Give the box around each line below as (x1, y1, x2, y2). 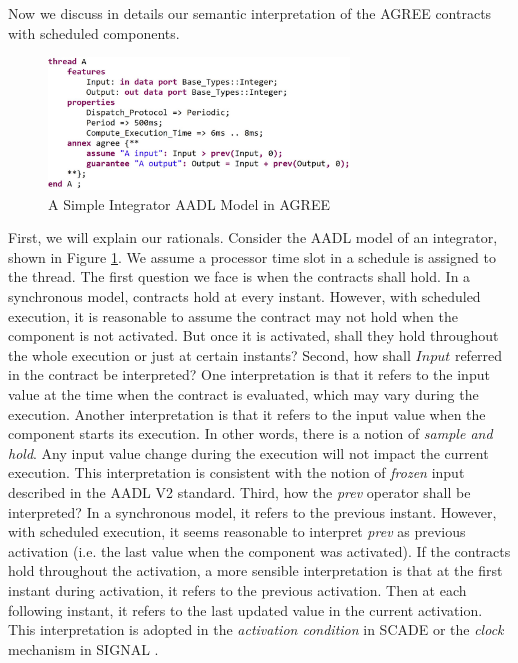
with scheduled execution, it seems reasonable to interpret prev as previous (8, 521, 466, 542)
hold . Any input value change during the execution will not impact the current (8, 442, 489, 463)
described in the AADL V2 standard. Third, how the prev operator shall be (8, 481, 471, 502)
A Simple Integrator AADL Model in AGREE (48, 193, 330, 214)
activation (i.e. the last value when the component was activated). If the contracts (8, 540, 511, 561)
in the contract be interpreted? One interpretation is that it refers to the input (8, 364, 490, 385)
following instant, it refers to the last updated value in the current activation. (8, 599, 483, 620)
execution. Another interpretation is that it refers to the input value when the (8, 403, 486, 424)
